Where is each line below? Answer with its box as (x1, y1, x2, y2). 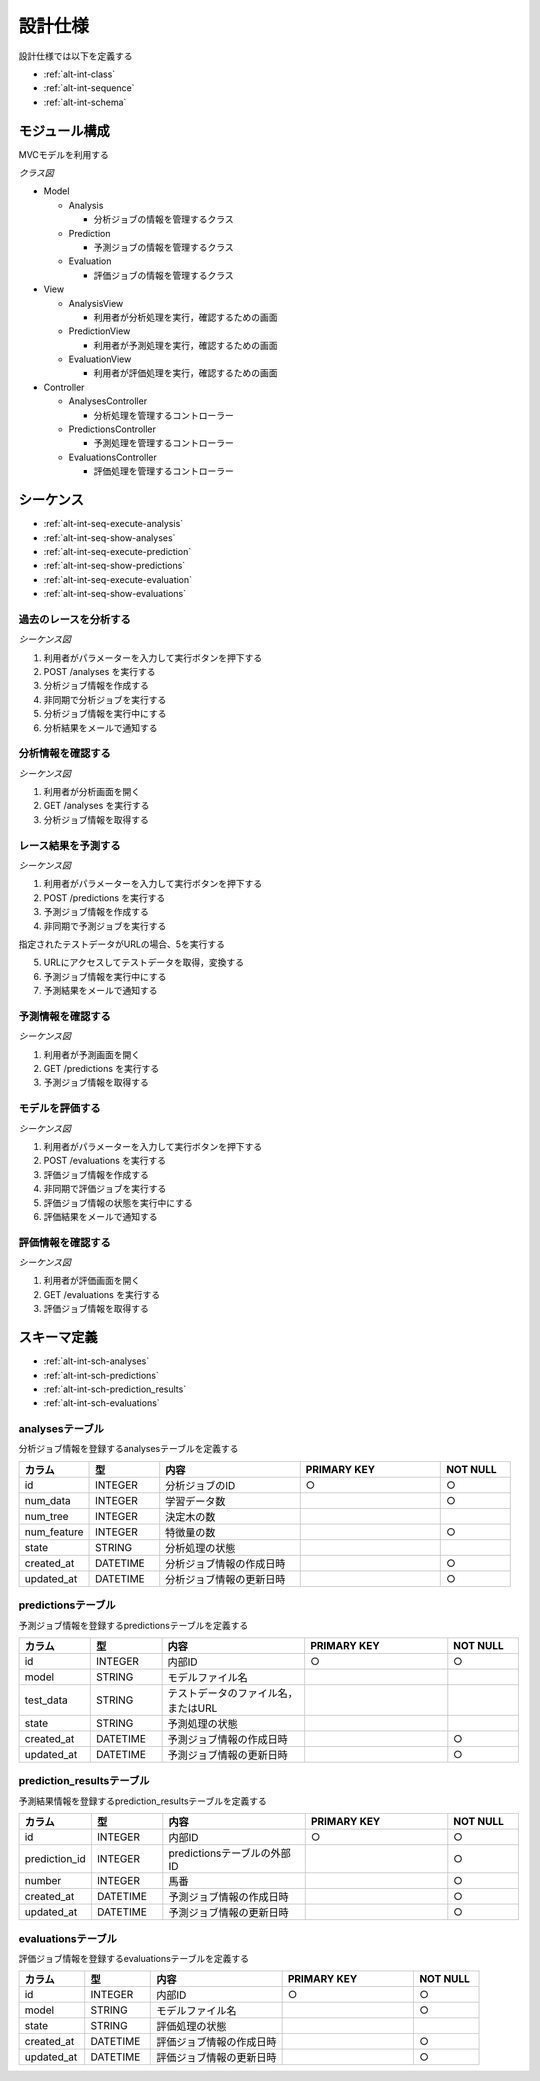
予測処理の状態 (167, 1717, 239, 1730)
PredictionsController (68, 423, 157, 435)
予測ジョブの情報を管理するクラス (93, 241, 234, 253)
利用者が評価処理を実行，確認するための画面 (93, 367, 278, 379)
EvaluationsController (68, 451, 157, 463)
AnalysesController (68, 395, 148, 407)
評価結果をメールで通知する (43, 1210, 158, 1222)
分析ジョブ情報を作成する (43, 680, 149, 692)
